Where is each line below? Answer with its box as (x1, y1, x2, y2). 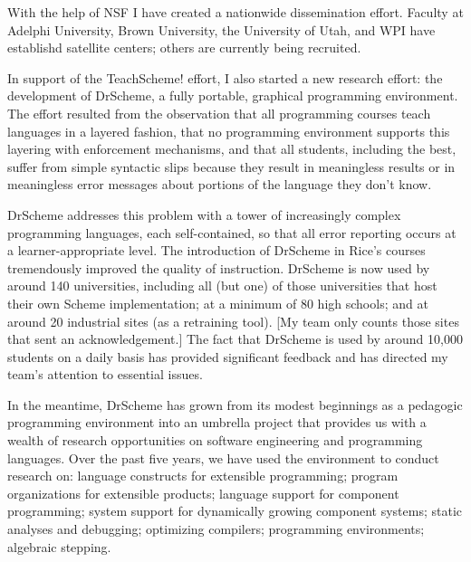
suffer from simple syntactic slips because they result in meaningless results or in (7, 157, 456, 176)
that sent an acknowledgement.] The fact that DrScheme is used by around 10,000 (7, 329, 463, 348)
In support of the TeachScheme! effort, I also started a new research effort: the (7, 68, 443, 87)
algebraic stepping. (7, 537, 111, 556)
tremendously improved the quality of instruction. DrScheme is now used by (7, 258, 430, 277)
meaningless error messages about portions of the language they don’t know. (7, 175, 432, 194)
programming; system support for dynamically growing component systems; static (7, 501, 463, 520)
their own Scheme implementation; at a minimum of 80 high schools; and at (7, 293, 428, 312)
